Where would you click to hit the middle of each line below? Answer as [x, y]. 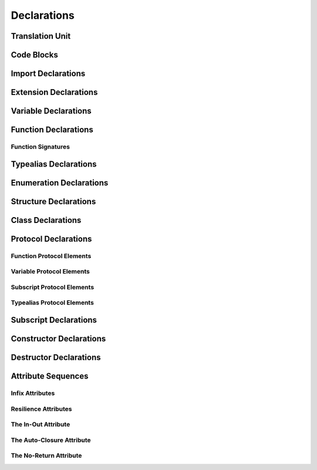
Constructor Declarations [58, 338]
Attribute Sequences [50, 376]
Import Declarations [48, 74]
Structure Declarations [53, 202]
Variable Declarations [51, 111]
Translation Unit [41, 36]
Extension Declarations [54, 92]
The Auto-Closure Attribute [51, 440]
